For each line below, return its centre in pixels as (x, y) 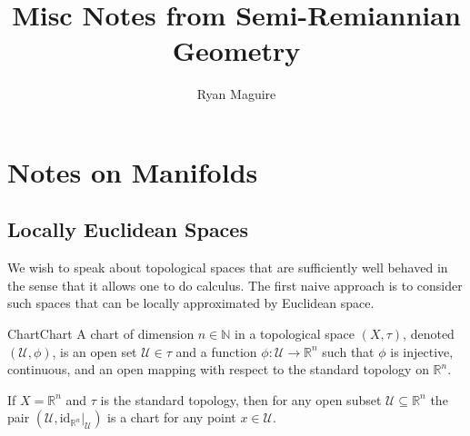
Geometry (236, 50)
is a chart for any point (172, 417)
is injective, (422, 351)
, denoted (429, 334)
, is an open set (95, 351)
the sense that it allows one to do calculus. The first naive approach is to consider (235, 285)
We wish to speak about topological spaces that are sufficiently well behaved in (228, 268)
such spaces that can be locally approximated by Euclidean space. (191, 303)
